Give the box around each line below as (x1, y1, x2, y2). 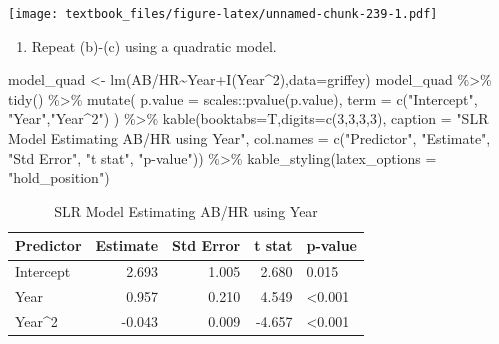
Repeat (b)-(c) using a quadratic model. (31, 35, 277, 56)
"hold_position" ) (8, 167, 110, 188)
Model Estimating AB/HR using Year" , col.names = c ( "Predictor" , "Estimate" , (8, 128, 491, 149)
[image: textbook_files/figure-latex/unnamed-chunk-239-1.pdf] (8, 7, 438, 21)
